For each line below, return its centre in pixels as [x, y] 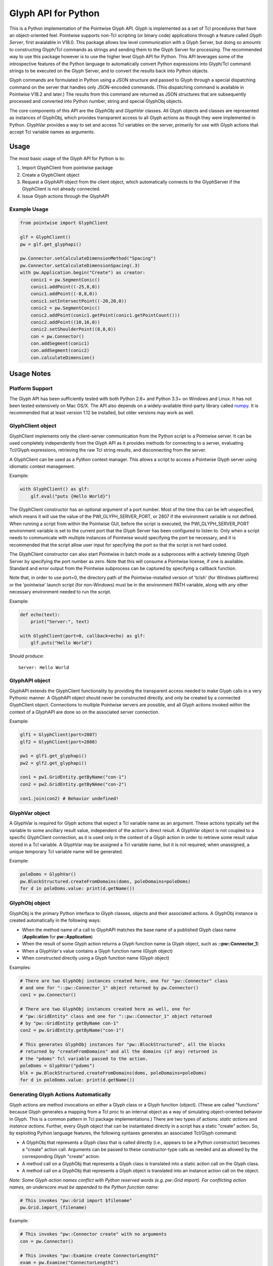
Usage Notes [30, 374]
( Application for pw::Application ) [57, 937]
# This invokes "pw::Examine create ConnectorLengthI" [89, 1255]
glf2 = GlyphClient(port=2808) [59, 742]
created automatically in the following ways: [55, 920]
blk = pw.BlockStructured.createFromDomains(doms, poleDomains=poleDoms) [113, 1073]
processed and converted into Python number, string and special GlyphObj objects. [96, 101]
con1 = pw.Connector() [48, 995]
